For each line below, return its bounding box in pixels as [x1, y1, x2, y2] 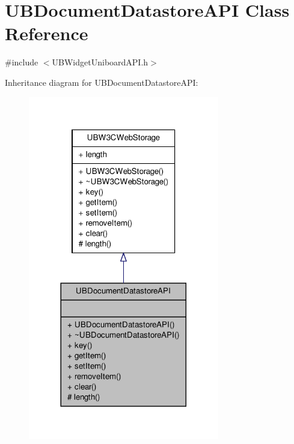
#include [5, 56, 38, 68]
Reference [5, 21, 88, 46]
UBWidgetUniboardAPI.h [52, 56, 149, 68]
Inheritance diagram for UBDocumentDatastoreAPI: [5, 76, 198, 88]
